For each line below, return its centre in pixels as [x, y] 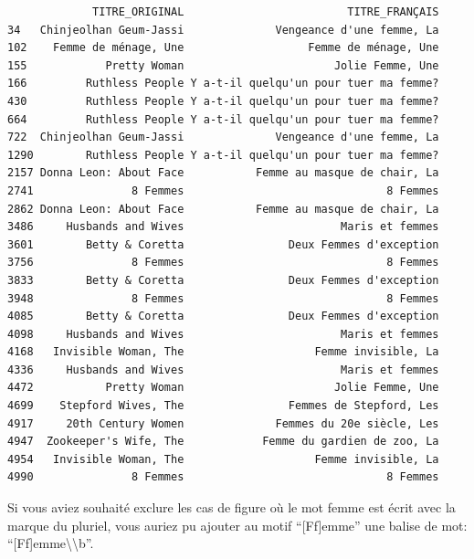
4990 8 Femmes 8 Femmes [223, 477]
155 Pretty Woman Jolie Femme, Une [223, 65]
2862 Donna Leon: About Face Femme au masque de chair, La [223, 209]
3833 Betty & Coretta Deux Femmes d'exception [223, 280]
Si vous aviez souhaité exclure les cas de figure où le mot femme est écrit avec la [232, 507]
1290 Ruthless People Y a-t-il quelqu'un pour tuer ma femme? [223, 155]
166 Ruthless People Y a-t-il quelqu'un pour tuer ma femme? [223, 84]
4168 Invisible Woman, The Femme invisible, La [223, 352]
